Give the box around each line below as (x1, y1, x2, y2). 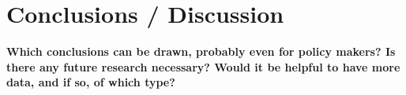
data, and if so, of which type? (6, 74, 175, 90)
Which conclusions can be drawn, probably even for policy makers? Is (6, 43, 396, 60)
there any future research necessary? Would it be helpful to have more (6, 58, 400, 75)
